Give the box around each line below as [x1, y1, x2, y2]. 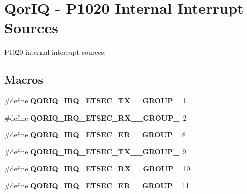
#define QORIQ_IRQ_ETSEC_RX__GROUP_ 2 [4, 112, 187, 123]
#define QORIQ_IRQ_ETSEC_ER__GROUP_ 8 [4, 129, 186, 140]
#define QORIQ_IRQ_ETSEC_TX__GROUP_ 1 [4, 95, 186, 106]
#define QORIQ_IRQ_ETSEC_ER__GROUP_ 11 [4, 180, 189, 191]
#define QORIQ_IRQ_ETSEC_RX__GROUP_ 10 [4, 163, 190, 174]
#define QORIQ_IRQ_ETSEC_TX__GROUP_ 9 [4, 146, 186, 157]
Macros [4, 71, 43, 87]
